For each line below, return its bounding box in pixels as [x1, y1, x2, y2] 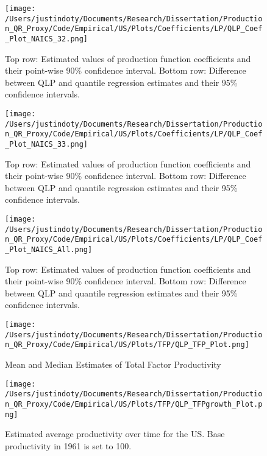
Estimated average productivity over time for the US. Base [5, 427, 225, 440]
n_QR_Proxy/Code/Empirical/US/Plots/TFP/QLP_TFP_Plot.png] [5, 340, 249, 349]
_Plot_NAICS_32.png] [5, 34, 88, 43]
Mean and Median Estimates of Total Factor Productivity [5, 357, 221, 370]
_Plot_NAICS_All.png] [5, 245, 93, 254]
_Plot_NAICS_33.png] [5, 139, 88, 149]
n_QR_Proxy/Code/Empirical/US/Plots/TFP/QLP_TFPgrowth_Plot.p [5, 399, 263, 409]
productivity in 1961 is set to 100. [5, 439, 132, 452]
